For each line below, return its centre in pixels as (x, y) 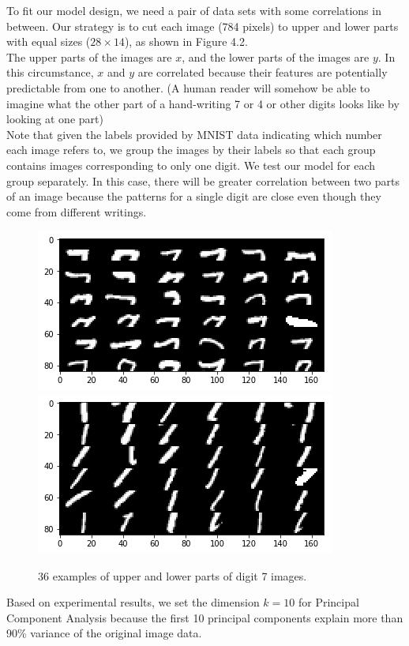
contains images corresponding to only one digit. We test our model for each (191, 165)
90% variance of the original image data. (104, 633)
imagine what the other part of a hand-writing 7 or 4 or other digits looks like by (203, 103)
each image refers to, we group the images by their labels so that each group (191, 150)
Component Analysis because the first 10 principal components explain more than (205, 617)
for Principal (328, 602)
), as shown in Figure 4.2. (186, 41)
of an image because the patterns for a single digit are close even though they (194, 196)
